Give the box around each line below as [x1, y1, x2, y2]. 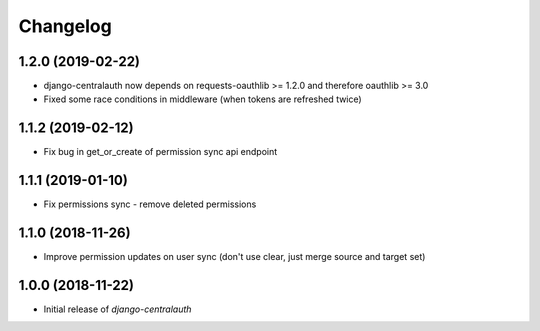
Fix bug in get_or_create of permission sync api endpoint [43, 146, 278, 158]
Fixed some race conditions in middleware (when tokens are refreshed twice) [43, 93, 362, 105]
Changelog [18, 15, 112, 37]
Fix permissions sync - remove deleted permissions [43, 198, 257, 210]
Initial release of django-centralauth [43, 303, 192, 315]
